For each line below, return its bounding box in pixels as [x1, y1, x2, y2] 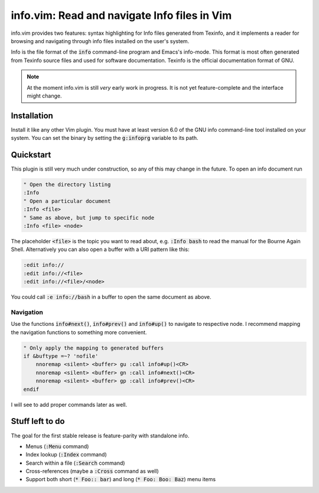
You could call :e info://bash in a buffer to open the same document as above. [11, 293, 211, 301]
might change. [27, 92, 62, 99]
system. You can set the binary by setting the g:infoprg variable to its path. [11, 135, 198, 142]
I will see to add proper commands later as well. [11, 401, 127, 408]
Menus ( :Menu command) [25, 443, 89, 450]
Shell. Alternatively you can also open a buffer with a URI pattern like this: [11, 246, 190, 253]
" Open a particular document [23, 198, 111, 204]
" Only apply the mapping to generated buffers [23, 344, 164, 351]
